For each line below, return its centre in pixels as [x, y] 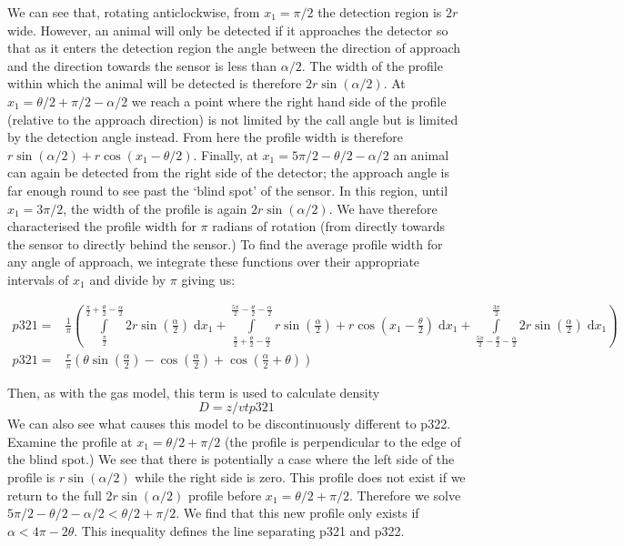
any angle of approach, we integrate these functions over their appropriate [214, 262]
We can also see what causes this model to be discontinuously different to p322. [229, 424]
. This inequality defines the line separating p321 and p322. [239, 530]
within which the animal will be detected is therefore [155, 83]
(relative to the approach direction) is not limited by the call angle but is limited [233, 119]
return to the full [55, 495]
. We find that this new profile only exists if [297, 513]
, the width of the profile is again [155, 208]
